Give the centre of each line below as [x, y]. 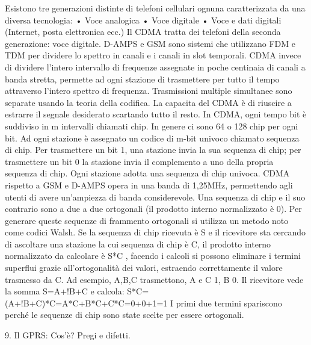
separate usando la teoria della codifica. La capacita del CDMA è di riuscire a [148, 102]
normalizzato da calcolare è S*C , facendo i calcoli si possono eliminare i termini [153, 256]
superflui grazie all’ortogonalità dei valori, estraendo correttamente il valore [144, 268]
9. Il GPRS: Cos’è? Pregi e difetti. [68, 335]
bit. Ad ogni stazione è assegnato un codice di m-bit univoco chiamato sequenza [152, 138]
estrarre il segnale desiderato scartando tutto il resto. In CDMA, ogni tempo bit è [156, 114]
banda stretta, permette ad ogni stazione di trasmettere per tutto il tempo [142, 79]
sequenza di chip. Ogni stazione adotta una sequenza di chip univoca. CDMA [147, 173]
